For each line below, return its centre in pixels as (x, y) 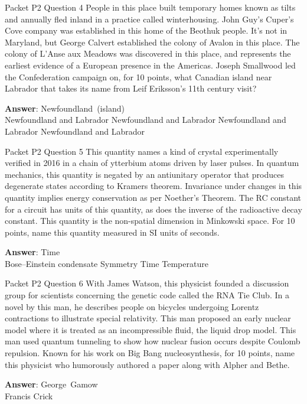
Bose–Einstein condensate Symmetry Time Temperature (107, 263)
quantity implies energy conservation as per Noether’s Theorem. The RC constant (153, 197)
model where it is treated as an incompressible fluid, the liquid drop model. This (151, 329)
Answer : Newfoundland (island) (65, 108)
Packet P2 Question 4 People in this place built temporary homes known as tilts (150, 7)
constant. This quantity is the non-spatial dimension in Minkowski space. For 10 (150, 221)
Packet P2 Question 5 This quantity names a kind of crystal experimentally (142, 151)
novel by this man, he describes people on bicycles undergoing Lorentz (132, 306)
